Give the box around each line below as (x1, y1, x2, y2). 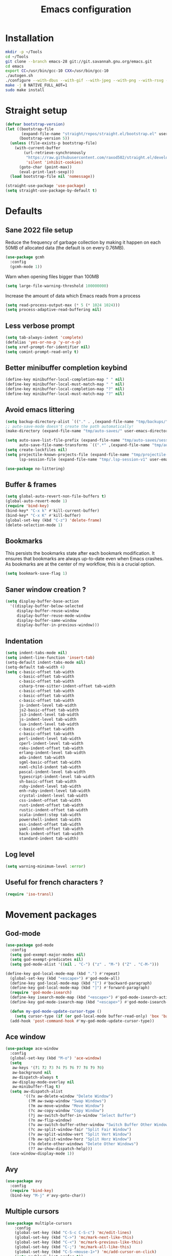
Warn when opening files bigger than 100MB (5, 273, 99, 280)
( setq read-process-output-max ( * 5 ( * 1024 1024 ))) (5, 302, 120, 308)
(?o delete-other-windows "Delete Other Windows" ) (28, 1141, 139, 1146)
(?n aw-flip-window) (28, 1118, 72, 1123)
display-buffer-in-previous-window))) (16, 622, 100, 628)
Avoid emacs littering (5, 406, 75, 414)
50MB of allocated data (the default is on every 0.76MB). (5, 245, 125, 250)
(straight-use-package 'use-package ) (5, 183, 86, 189)
